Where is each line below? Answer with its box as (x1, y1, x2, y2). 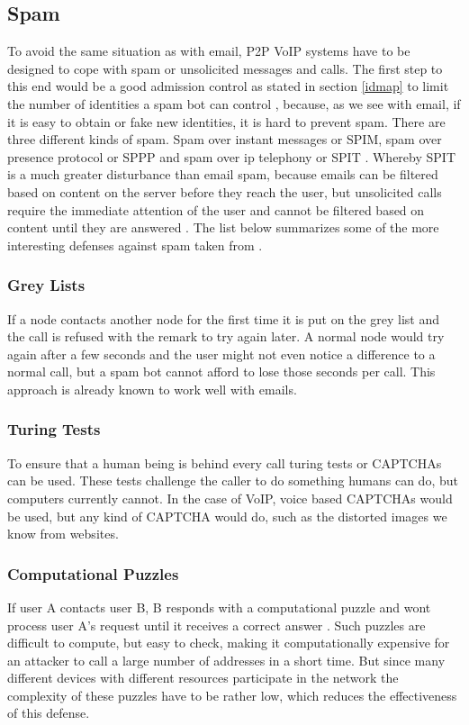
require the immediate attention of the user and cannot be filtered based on (7, 200, 425, 219)
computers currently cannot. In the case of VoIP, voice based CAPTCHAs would (7, 488, 453, 507)
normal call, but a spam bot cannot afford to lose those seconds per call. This (7, 362, 436, 381)
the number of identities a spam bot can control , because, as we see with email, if (7, 94, 461, 113)
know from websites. (7, 524, 119, 543)
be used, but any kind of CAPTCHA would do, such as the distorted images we (7, 506, 447, 525)
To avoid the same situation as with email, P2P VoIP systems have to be (7, 41, 410, 60)
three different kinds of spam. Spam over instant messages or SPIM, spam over (7, 130, 442, 149)
